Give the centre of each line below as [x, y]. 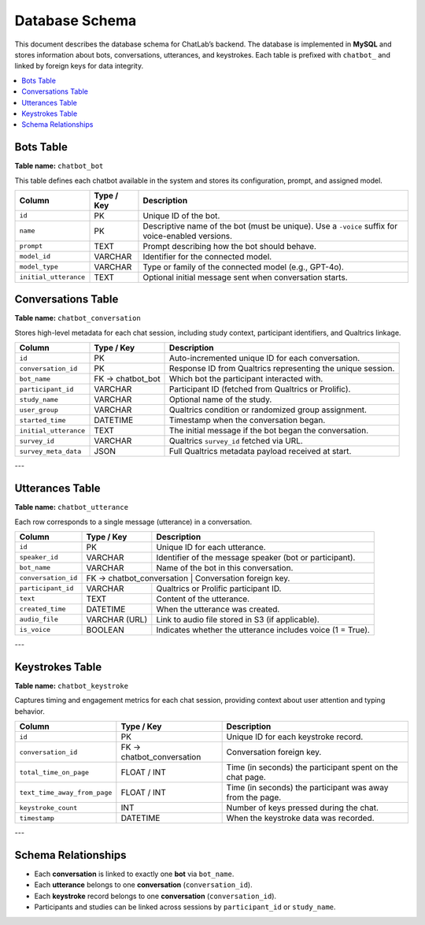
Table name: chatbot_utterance [72, 507]
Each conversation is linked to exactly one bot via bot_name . [134, 874]
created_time [42, 609]
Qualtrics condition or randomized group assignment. [268, 410]
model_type [39, 267]
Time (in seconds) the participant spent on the [312, 767]
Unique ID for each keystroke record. [295, 737]
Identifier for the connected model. [207, 256]
